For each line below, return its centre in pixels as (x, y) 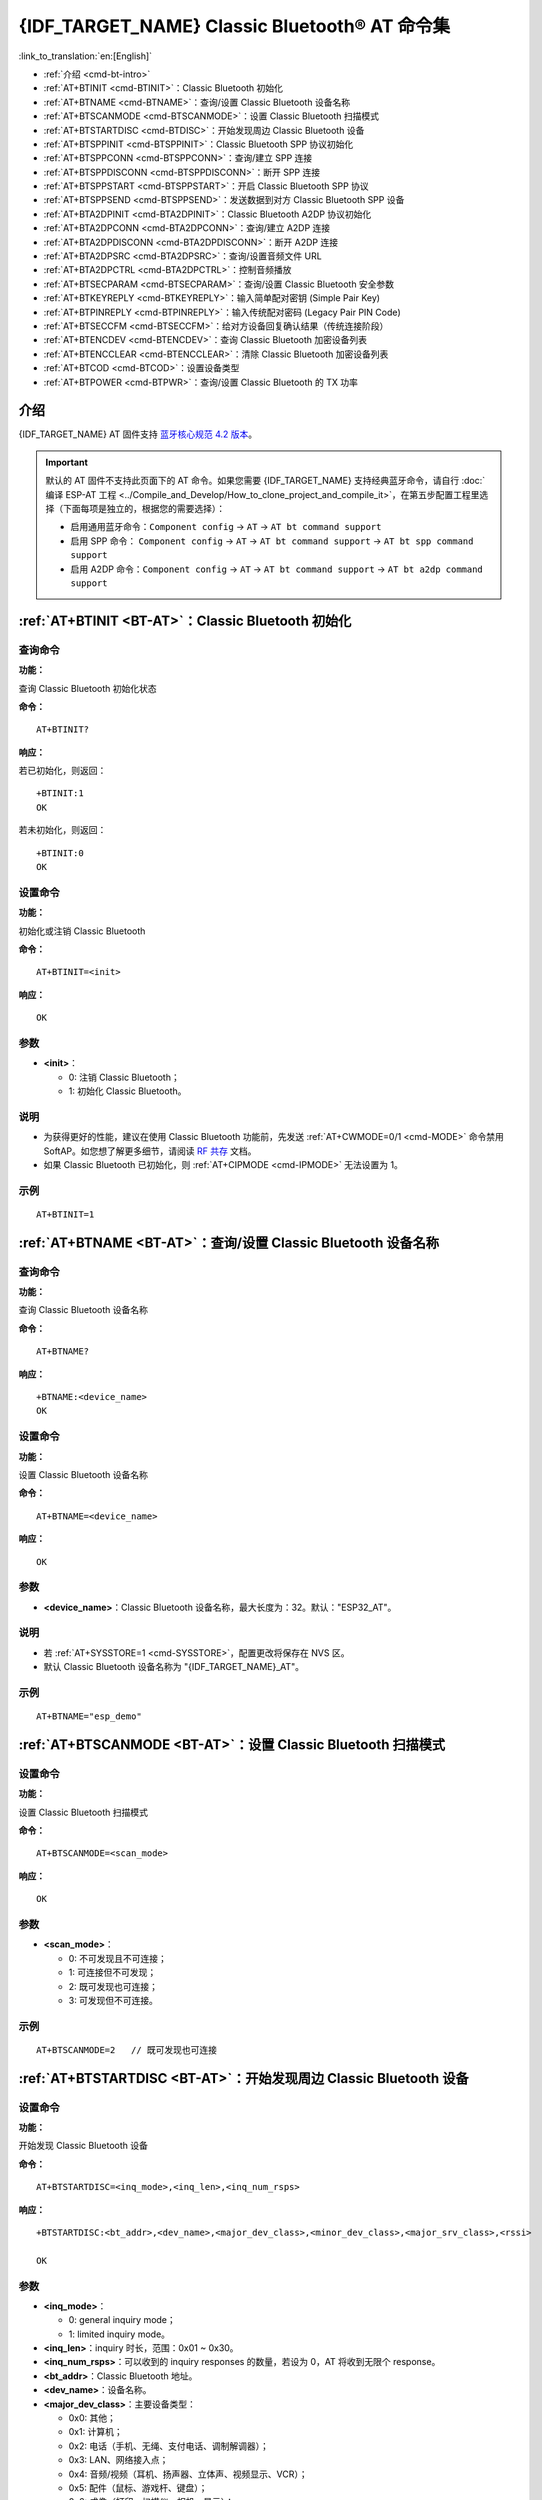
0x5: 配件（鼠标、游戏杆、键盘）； (138, 2488)
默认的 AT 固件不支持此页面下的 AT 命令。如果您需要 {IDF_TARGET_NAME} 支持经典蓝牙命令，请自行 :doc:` (265, 481)
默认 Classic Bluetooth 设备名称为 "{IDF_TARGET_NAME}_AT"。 (174, 1667)
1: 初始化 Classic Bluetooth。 (127, 1091)
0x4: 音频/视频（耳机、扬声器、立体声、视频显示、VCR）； (188, 2474)
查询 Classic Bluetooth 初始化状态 (87, 688)
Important (67, 462)
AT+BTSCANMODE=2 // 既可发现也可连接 (127, 2049)
